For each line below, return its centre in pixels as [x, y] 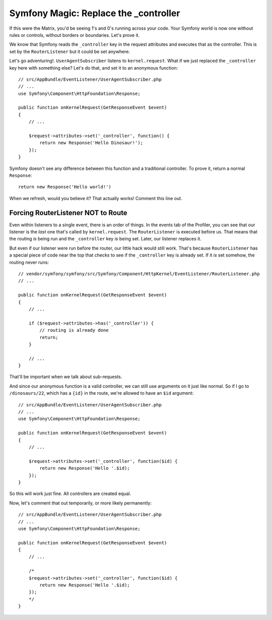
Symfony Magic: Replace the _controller [95, 13]
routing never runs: [29, 262]
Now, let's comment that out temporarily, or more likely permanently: [81, 503]
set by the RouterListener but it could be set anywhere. [70, 51]
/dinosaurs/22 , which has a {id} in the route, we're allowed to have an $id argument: [101, 393]
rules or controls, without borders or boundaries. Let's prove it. [75, 35]
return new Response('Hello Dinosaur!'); [91, 143]
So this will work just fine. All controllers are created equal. [70, 493]
